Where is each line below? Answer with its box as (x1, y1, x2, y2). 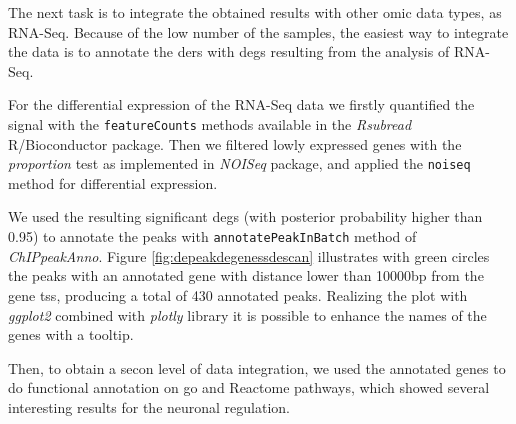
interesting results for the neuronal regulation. (8, 396, 291, 417)
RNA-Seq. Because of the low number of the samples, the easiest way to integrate (8, 21, 509, 42)
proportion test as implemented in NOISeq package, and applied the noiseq (8, 153, 471, 174)
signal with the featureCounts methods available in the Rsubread (8, 113, 412, 134)
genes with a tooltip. (8, 324, 134, 345)
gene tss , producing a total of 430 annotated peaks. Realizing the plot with (8, 284, 468, 305)
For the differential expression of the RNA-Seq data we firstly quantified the (8, 94, 475, 115)
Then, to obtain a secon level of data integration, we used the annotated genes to (8, 357, 506, 378)
